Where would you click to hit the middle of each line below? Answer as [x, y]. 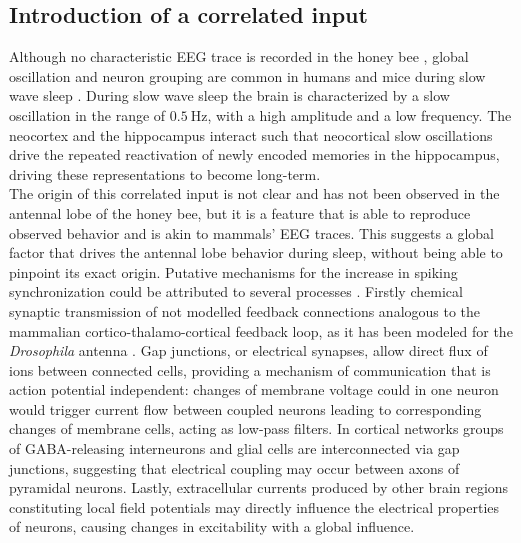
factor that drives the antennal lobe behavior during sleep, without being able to [256, 252]
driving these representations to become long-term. [165, 173]
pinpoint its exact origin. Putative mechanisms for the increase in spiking [233, 271]
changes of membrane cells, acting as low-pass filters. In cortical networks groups [256, 428]
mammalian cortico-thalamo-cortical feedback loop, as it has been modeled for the [261, 330]
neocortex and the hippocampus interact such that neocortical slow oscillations [251, 134]
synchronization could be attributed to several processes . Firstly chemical [236, 291]
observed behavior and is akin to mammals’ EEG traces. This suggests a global [251, 232]
